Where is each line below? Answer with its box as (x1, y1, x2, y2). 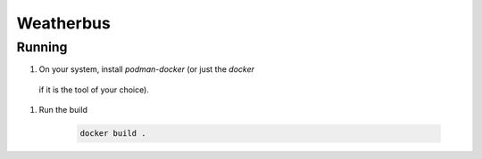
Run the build (38, 105, 88, 115)
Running (16, 39, 68, 55)
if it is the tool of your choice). (38, 84, 149, 95)
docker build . (79, 129, 146, 139)
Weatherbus (16, 13, 111, 33)
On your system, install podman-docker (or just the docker (38, 64, 254, 75)
